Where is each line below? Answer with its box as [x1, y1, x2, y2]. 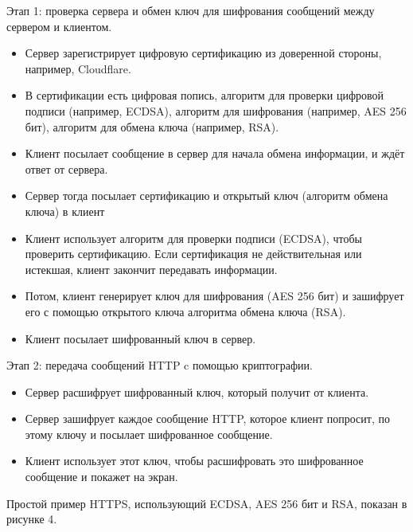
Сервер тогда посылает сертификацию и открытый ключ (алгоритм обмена [25, 187, 388, 204]
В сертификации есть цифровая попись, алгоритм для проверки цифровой [25, 87, 384, 104]
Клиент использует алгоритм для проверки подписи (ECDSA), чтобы [25, 229, 362, 246]
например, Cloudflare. [25, 60, 131, 76]
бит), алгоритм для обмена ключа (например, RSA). [25, 118, 279, 135]
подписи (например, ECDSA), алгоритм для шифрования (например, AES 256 [25, 102, 407, 119]
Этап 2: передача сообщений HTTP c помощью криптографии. [6, 357, 313, 374]
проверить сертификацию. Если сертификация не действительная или [25, 245, 362, 262]
